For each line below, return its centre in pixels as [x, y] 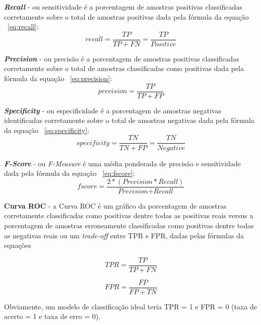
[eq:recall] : [23, 26]
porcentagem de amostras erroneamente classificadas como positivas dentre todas [129, 225]
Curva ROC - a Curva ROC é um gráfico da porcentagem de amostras [115, 205]
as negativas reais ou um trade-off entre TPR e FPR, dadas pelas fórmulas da [124, 235]
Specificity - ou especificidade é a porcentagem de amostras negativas [113, 110]
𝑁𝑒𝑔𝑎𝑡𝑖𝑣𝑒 [171, 148]
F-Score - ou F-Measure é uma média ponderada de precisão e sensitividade [122, 163]
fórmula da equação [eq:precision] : [58, 78]
